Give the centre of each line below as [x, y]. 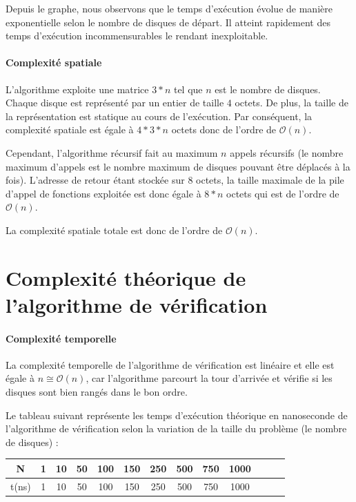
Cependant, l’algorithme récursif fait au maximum [112, 152]
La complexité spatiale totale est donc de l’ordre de [114, 230]
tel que [188, 89]
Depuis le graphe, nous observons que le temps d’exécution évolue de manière [169, 8]
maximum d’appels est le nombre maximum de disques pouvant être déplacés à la [178, 166]
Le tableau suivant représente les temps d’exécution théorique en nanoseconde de [177, 415]
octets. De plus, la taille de [291, 103]
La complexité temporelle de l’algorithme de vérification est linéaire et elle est [170, 364]
